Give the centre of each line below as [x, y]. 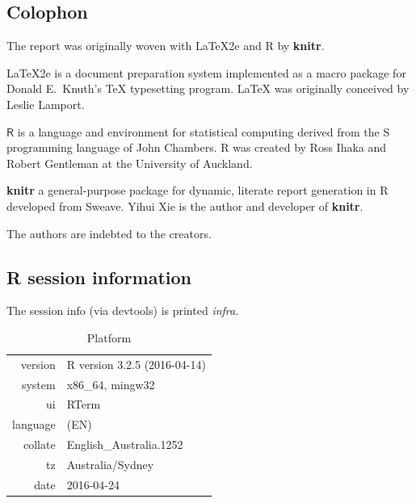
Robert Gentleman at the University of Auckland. [130, 163]
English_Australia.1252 [125, 444]
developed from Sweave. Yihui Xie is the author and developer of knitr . [185, 205]
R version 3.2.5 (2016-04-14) [136, 364]
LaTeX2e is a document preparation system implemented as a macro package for [206, 72]
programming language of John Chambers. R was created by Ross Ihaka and [197, 147]
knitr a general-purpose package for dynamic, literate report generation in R [197, 190]
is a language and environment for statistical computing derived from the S [204, 131]
